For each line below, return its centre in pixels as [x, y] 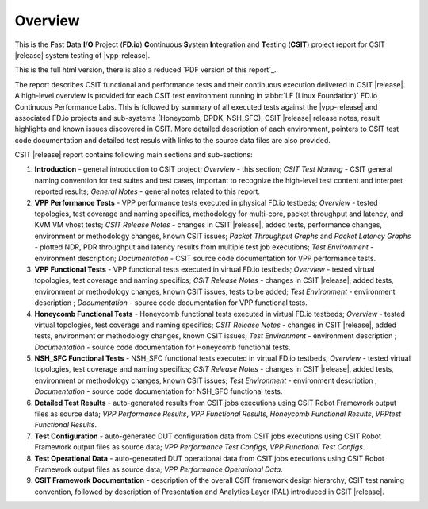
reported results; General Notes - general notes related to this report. [147, 191]
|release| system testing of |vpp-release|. [82, 55]
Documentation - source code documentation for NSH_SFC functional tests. [159, 391]
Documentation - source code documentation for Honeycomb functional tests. [162, 347]
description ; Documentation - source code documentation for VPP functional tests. [171, 303]
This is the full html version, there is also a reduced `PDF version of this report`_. [145, 70]
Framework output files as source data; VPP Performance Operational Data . [159, 469]
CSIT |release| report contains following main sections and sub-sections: [134, 155]
